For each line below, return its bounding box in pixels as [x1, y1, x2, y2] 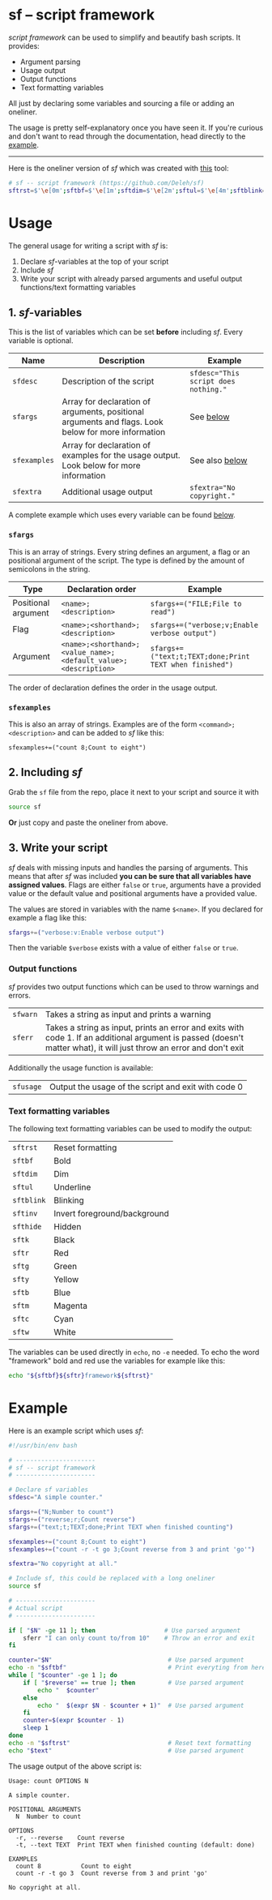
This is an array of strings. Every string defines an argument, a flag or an [8, 547, 251, 556]
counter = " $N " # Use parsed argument [8, 1656, 244, 1664]
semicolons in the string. [8, 564, 91, 573]
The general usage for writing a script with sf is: [8, 241, 168, 251]
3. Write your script [8, 841, 108, 855]
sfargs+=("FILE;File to [150, 598, 242, 608]
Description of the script [62, 375, 155, 387]
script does [189, 377, 236, 386]
